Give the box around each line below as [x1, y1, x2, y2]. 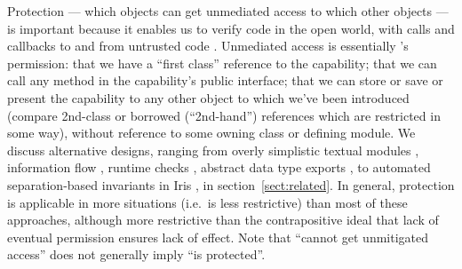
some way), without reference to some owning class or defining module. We [7, 123, 416, 142]
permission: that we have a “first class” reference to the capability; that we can [7, 53, 437, 72]
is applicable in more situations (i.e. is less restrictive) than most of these [7, 193, 408, 211]
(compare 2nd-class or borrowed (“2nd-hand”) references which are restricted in [7, 106, 441, 124]
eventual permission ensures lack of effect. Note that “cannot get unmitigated [7, 227, 429, 246]
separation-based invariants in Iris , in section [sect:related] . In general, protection [7, 175, 455, 194]
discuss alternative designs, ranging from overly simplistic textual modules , [7, 140, 419, 159]
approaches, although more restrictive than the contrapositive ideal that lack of [7, 210, 439, 229]
